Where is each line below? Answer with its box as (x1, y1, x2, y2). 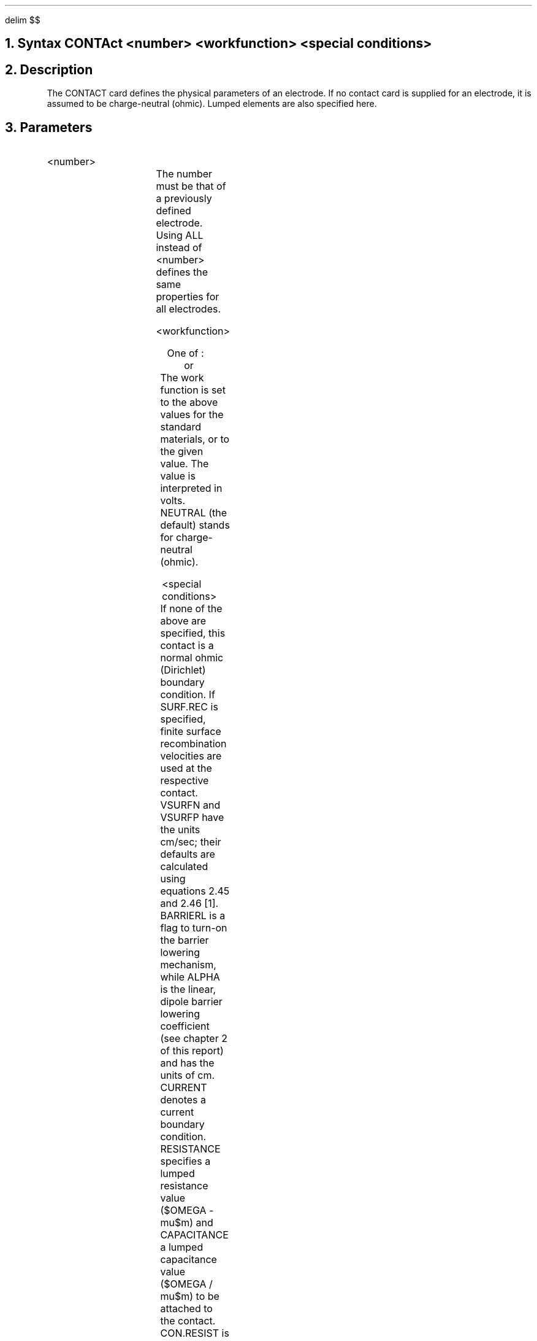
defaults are (160, 848, 215, 861)
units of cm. (160, 1069, 215, 1082)
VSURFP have (160, 811, 224, 824)
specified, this (160, 627, 226, 640)
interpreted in (160, 482, 223, 495)
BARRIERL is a (160, 909, 226, 922)
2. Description (5, 61, 93, 77)
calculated (160, 860, 208, 873)
